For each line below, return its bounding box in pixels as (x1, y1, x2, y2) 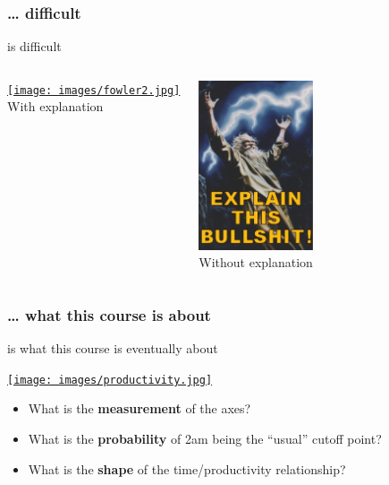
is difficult (7, 37, 62, 56)
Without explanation (199, 253, 313, 272)
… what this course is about (7, 303, 211, 325)
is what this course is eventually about (7, 339, 218, 358)
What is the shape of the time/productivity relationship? (28, 459, 346, 478)
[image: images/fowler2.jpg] (7, 83, 181, 97)
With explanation (7, 97, 104, 116)
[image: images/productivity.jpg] (7, 373, 213, 386)
